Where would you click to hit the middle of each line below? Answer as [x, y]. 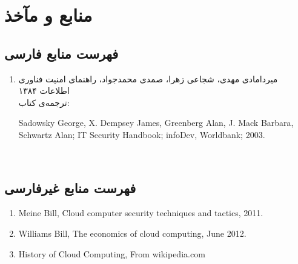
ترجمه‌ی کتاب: [44, 102]
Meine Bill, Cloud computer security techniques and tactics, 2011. [141, 213]
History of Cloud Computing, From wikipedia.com [112, 253]
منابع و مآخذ [48, 15]
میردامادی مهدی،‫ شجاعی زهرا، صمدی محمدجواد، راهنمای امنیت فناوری [148, 78]
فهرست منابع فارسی [61, 53]
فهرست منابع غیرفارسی [70, 187]
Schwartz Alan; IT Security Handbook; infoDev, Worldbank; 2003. [142, 134]
